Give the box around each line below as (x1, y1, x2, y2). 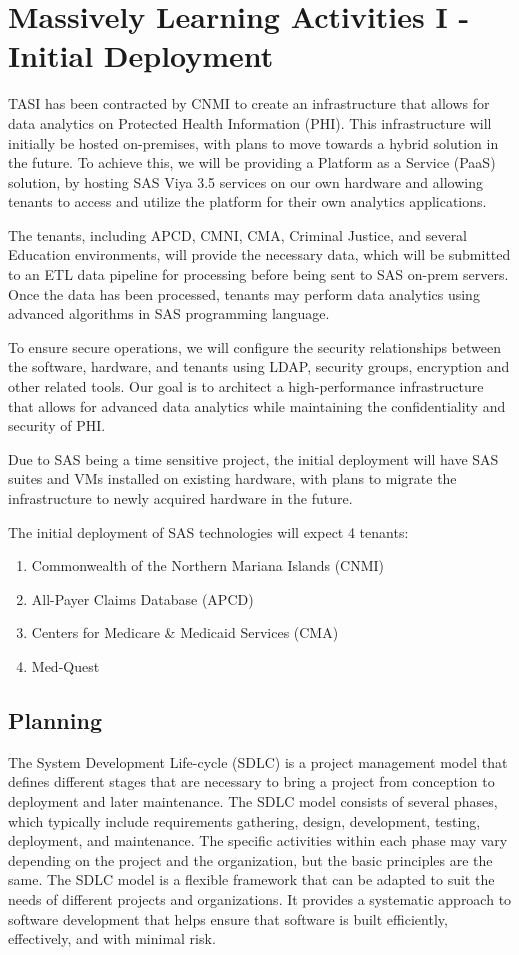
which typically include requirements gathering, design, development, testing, (8, 810, 481, 831)
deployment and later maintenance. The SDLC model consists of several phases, (8, 790, 498, 811)
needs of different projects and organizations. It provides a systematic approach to (8, 888, 512, 909)
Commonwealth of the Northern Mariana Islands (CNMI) (31, 555, 385, 576)
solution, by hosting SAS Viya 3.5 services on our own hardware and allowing (8, 171, 483, 192)
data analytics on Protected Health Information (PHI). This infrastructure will (8, 112, 492, 133)
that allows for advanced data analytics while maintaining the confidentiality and (8, 395, 506, 416)
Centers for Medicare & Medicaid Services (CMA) (31, 622, 339, 643)
